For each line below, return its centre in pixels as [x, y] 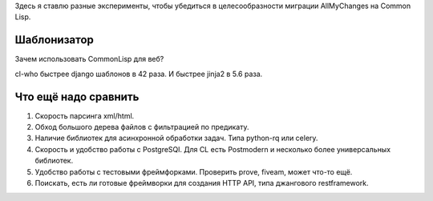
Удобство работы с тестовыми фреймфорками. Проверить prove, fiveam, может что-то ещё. [194, 171]
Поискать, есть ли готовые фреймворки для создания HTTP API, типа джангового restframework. [202, 183]
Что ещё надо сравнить [77, 96]
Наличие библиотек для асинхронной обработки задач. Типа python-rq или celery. [176, 138]
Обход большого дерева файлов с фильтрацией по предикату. [142, 127]
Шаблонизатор [54, 40]
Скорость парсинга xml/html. [85, 115]
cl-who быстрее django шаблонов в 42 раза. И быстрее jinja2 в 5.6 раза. [139, 74]
